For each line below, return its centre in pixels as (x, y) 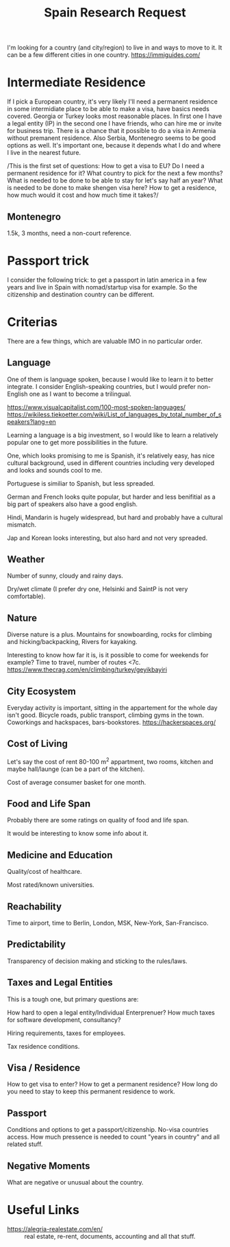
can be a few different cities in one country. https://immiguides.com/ (104, 55)
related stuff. (25, 1144)
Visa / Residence (44, 1068)
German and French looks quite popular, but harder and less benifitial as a (111, 497)
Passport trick (48, 261)
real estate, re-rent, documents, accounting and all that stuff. (110, 1236)
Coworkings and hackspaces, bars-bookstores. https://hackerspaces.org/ (112, 722)
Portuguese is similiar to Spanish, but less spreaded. (81, 483)
